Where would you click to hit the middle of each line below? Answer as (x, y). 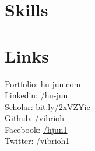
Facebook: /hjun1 (36, 129)
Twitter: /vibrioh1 (37, 141)
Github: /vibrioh (35, 118)
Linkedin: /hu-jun (36, 95)
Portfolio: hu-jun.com (43, 83)
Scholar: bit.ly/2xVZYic (47, 106)
